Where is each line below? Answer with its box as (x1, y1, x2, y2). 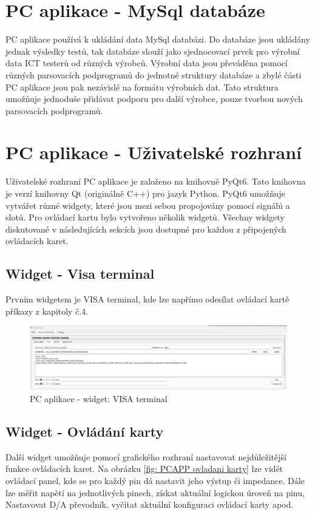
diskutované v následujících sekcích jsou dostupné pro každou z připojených (5, 222, 286, 235)
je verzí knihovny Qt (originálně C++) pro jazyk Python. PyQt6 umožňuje (5, 187, 285, 199)
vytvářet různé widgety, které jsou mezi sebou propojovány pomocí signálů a (5, 199, 290, 211)
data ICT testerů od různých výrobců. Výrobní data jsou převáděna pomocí (5, 56, 288, 69)
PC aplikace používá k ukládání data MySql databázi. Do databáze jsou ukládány (5, 33, 310, 46)
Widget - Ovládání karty (5, 421, 164, 440)
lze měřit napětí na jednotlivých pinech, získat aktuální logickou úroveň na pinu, (5, 486, 305, 499)
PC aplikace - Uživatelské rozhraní (5, 140, 302, 165)
